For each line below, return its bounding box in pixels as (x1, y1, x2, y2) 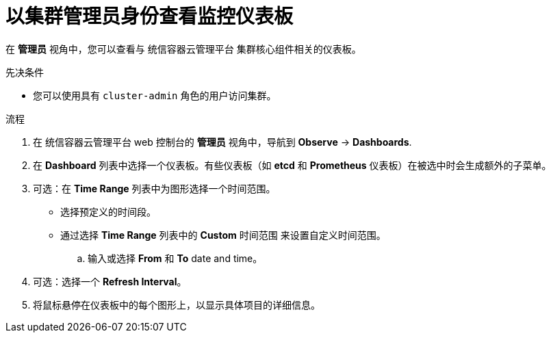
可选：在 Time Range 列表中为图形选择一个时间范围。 (33, 182, 276, 194)
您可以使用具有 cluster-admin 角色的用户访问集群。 (33, 89, 277, 101)
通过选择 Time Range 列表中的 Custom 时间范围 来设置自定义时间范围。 (60, 229, 386, 241)
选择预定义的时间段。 (60, 205, 156, 218)
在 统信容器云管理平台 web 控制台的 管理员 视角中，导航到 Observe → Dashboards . (33, 135, 412, 148)
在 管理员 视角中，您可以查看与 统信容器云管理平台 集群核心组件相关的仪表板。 (5, 42, 361, 55)
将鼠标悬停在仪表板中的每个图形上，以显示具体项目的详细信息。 (33, 298, 320, 311)
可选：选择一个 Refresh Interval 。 (33, 275, 187, 287)
